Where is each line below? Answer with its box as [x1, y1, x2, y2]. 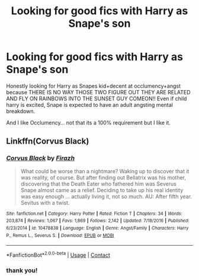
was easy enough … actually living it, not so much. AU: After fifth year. [20, 193, 192, 200]
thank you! [6, 266, 38, 274]
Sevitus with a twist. [20, 199, 70, 206]
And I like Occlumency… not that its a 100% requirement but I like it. [6, 119, 171, 126]
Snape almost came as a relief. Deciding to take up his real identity [20, 186, 184, 193]
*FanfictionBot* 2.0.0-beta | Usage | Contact [6, 250, 111, 259]
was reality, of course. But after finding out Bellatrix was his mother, [20, 174, 187, 181]
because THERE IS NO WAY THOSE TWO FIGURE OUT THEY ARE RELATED [6, 88, 191, 96]
